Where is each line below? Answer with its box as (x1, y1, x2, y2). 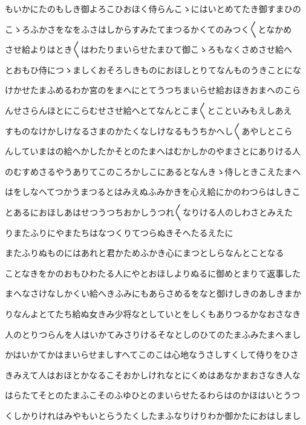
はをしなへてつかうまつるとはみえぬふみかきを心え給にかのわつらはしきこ (5, 185, 301, 198)
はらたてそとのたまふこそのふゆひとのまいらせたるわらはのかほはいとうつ (5, 389, 301, 401)
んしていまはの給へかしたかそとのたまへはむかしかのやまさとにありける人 (5, 145, 301, 157)
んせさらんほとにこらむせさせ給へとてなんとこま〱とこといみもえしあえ (5, 104, 292, 116)
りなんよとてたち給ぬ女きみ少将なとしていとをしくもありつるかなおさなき (5, 307, 301, 320)
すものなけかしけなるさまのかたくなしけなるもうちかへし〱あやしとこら (5, 124, 293, 137)
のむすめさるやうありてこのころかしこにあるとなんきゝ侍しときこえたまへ (5, 165, 301, 177)
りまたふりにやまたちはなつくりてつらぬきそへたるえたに (5, 226, 233, 239)
